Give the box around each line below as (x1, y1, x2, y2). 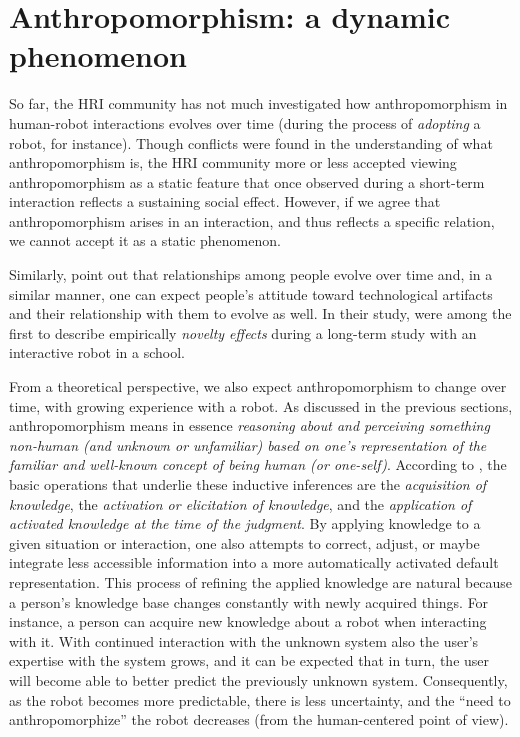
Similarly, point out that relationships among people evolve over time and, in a (9, 264, 493, 285)
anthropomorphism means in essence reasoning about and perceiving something (9, 415, 490, 436)
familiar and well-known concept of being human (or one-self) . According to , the (9, 454, 507, 475)
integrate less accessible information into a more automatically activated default (9, 552, 499, 573)
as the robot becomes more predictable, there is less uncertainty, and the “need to (9, 689, 511, 710)
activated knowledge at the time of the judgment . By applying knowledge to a (9, 513, 481, 534)
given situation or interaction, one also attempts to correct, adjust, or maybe (9, 532, 480, 553)
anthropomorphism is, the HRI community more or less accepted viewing (9, 152, 457, 173)
